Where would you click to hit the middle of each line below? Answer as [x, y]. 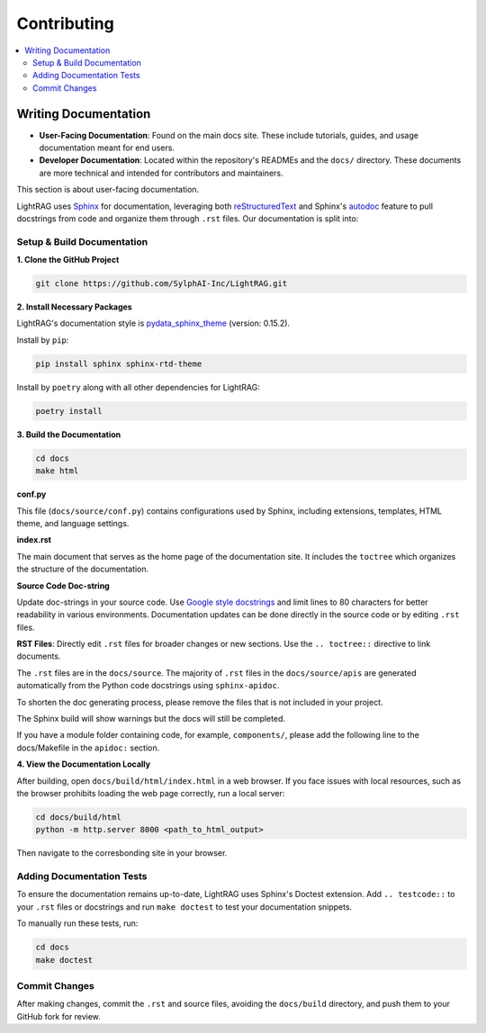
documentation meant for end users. [107, 148]
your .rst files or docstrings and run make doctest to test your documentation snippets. [184, 907]
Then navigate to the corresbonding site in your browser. [122, 853]
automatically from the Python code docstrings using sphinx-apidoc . [148, 686]
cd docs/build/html [78, 817]
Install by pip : [43, 340]
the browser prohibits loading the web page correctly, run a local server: [151, 793]
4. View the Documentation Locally [84, 764]
